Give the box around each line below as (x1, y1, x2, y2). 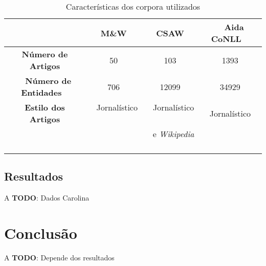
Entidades (21, 86, 62, 98)
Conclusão (4, 222, 77, 243)
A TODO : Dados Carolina (4, 192, 90, 203)
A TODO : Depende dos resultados (4, 252, 115, 262)
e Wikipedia (152, 128, 194, 140)
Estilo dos (25, 101, 65, 113)
